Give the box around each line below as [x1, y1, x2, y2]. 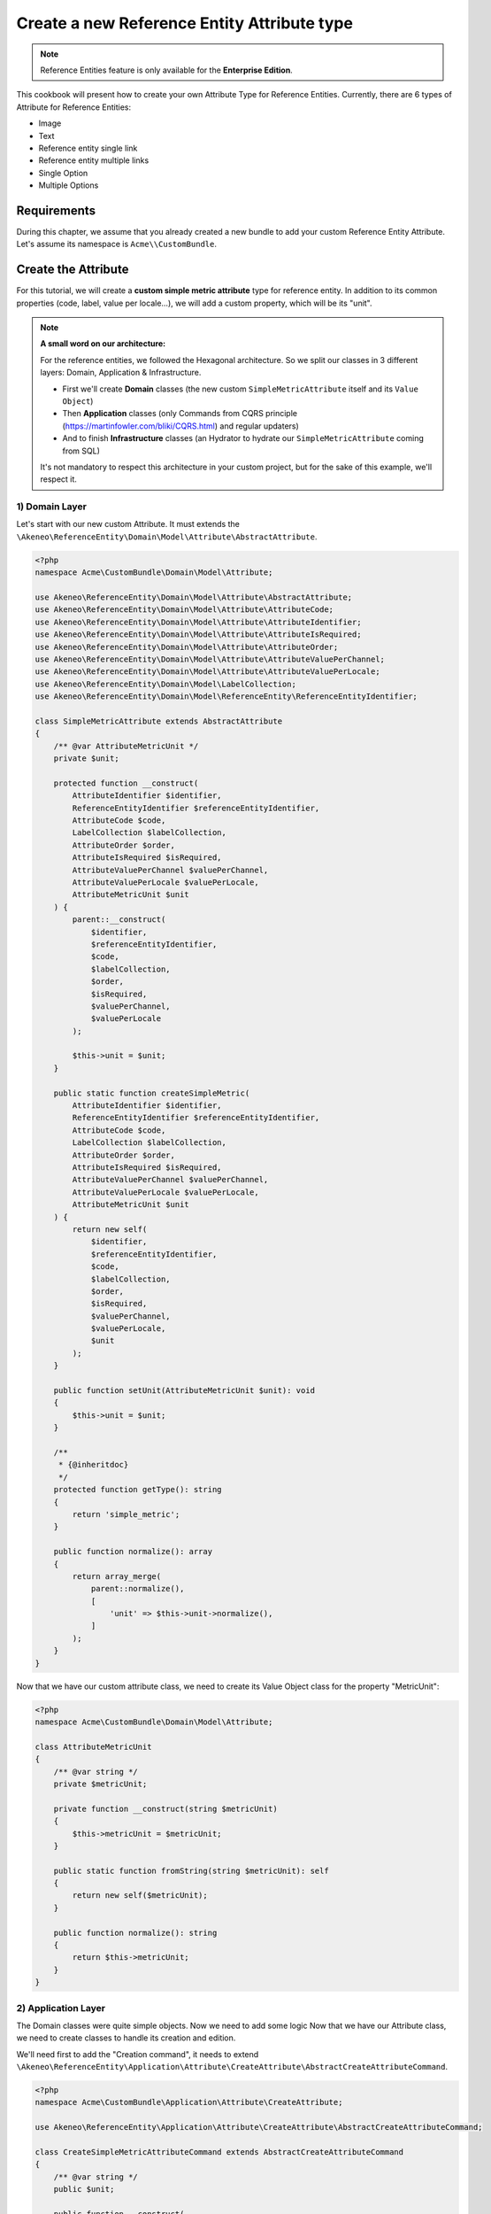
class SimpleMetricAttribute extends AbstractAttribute [35, 716, 283, 726]
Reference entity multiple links [38, 155, 150, 166]
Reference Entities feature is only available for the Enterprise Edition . [40, 65, 294, 75]
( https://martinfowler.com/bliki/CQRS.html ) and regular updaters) [62, 421, 300, 431]
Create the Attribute [16, 262, 129, 277]
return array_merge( [72, 1571, 162, 1581]
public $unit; [53, 2184, 115, 2195]
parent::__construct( [72, 915, 166, 925]
